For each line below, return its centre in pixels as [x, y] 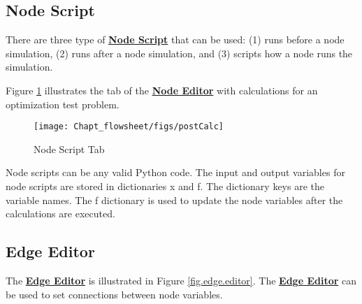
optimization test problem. [63, 104]
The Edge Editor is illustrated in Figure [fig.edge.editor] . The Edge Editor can [181, 280]
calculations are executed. [60, 213]
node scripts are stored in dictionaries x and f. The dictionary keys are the [165, 186]
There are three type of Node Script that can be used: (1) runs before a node [175, 39]
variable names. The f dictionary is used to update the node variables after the [174, 200]
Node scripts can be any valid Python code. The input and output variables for [175, 172]
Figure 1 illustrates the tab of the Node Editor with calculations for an [162, 90]
